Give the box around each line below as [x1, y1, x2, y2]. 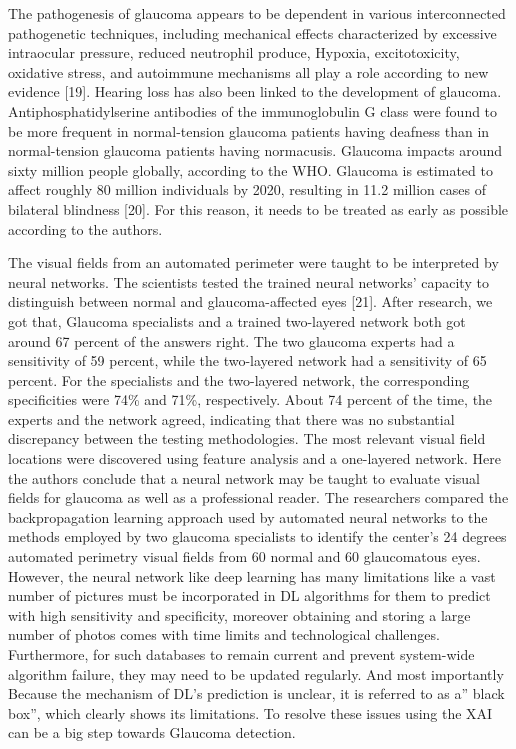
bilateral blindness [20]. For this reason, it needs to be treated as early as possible [8, 198, 509, 219]
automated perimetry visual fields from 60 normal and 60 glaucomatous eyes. [8, 546, 481, 567]
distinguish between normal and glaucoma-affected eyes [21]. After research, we [8, 291, 493, 312]
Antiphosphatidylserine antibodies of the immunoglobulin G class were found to [8, 100, 498, 121]
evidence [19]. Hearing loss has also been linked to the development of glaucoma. [8, 81, 502, 102]
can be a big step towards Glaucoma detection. [8, 722, 296, 743]
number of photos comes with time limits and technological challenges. [8, 624, 440, 645]
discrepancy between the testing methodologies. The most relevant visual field [8, 428, 486, 449]
